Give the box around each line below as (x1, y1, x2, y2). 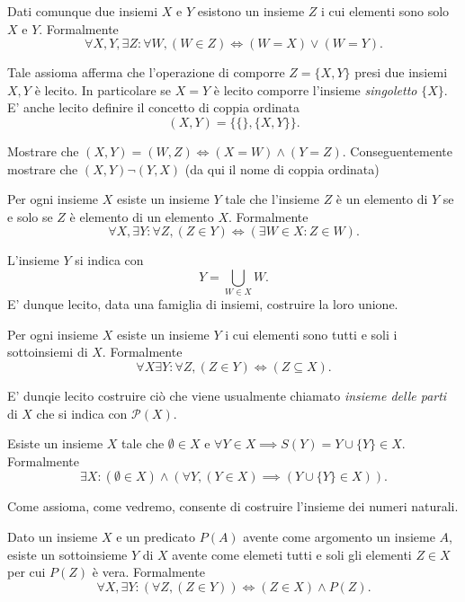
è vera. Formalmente (92, 562, 205, 581)
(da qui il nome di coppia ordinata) (184, 159, 380, 178)
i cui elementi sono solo (321, 2, 450, 20)
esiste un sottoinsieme (7, 544, 128, 563)
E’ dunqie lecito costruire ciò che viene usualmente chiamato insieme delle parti (7, 386, 447, 405)
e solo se (7, 207, 53, 226)
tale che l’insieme (225, 190, 319, 208)
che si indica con (36, 403, 128, 422)
